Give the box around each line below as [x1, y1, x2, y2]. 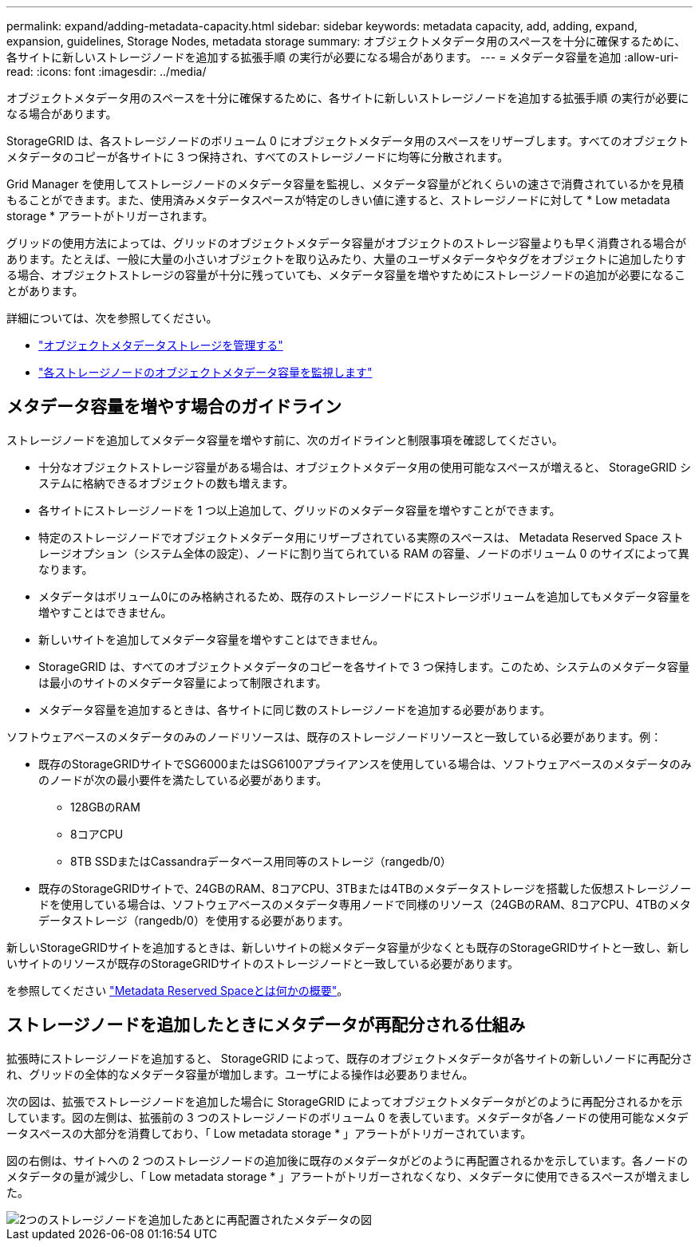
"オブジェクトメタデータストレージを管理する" [38, 338, 283, 352]
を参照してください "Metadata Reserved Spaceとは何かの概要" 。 [6, 983, 349, 997]
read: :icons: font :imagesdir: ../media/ [6, 65, 207, 78]
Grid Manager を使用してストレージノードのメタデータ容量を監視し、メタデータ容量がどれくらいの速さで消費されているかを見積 [6, 177, 684, 191]
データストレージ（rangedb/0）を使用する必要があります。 [38, 913, 349, 927]
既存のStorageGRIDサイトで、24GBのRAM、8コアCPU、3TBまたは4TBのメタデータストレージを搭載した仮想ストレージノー [38, 881, 692, 895]
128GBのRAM [70, 799, 140, 814]
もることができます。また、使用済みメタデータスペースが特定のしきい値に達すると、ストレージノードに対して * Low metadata [6, 193, 670, 207]
